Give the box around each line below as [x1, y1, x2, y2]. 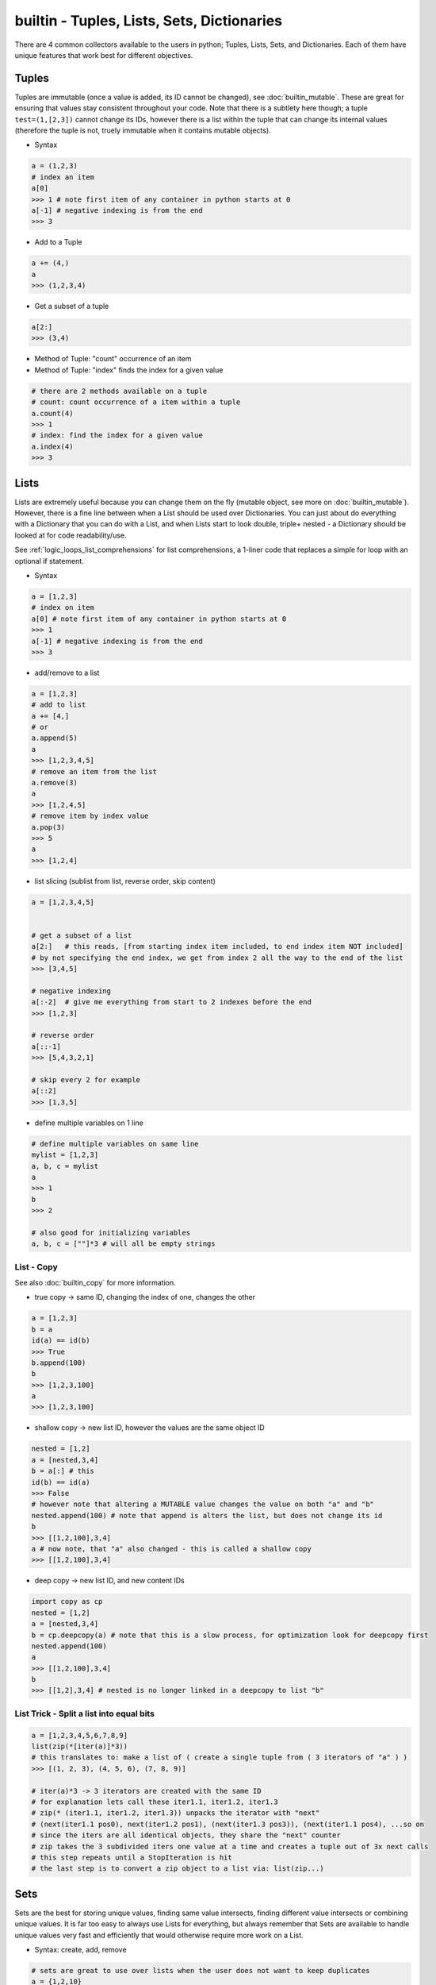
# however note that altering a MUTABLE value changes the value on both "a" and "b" [31, 1500, 374, 1509]
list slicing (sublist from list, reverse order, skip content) [34, 876, 216, 885]
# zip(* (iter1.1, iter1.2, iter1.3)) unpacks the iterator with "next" [31, 1809, 320, 1817]
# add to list [31, 700, 86, 710]
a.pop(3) [31, 823, 66, 831]
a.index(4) [31, 441, 74, 451]
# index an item [31, 172, 95, 182]
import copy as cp [31, 1597, 103, 1606]
